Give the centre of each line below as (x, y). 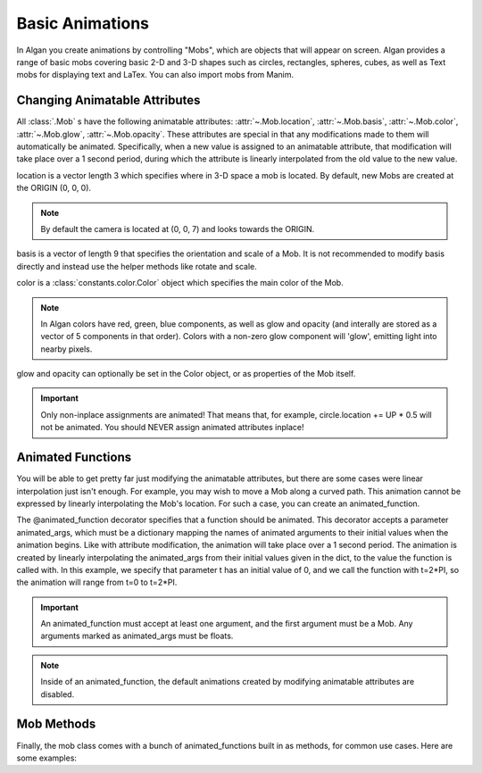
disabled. (58, 694)
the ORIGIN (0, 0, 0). (54, 188)
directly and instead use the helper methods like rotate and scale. (137, 266)
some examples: (47, 758)
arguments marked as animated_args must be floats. (137, 636)
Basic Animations (83, 23)
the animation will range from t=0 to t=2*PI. (97, 582)
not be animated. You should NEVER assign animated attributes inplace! (172, 428)
